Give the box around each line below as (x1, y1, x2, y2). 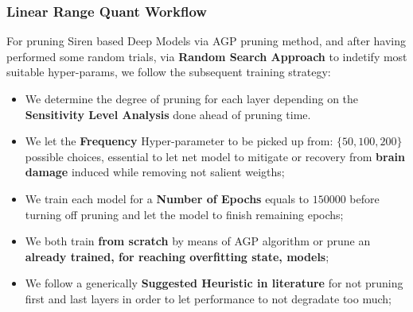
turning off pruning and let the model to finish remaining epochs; (25, 206, 344, 222)
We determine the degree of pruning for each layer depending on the (25, 91, 359, 106)
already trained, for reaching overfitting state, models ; (25, 248, 329, 264)
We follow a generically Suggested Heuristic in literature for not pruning (25, 275, 403, 291)
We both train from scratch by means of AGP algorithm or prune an (25, 233, 371, 249)
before (349, 190, 380, 206)
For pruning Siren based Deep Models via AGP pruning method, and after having (6, 33, 407, 49)
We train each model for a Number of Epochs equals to (25, 190, 310, 206)
